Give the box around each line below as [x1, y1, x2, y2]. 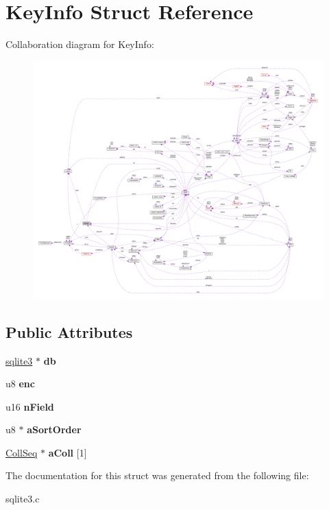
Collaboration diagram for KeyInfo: [5, 37, 154, 51]
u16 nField [5, 399, 54, 413]
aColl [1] [48, 445, 87, 459]
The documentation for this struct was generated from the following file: [5, 468, 309, 483]
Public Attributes [5, 321, 133, 342]
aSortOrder [27, 422, 82, 437]
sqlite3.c [5, 491, 40, 506]
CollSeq [5, 445, 38, 459]
